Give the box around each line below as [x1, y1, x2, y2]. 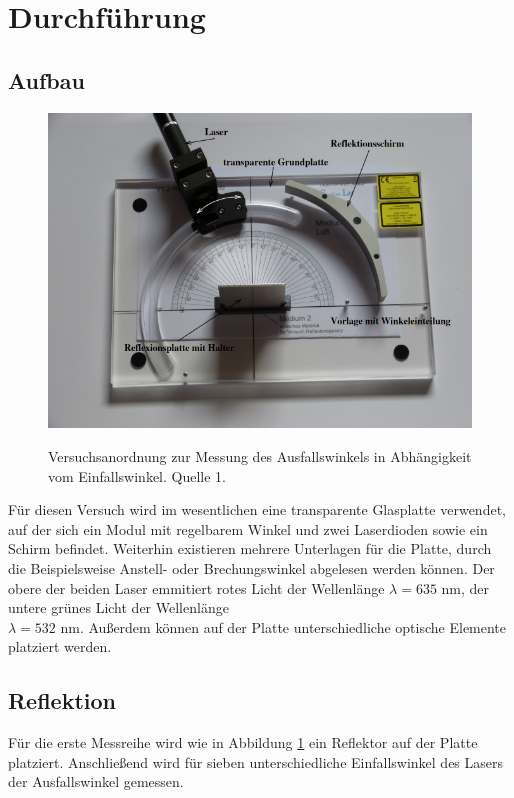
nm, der [441, 577, 490, 598]
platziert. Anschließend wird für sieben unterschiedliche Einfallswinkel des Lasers [8, 751, 504, 772]
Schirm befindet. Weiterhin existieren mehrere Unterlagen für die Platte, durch [8, 538, 492, 559]
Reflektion [8, 685, 117, 716]
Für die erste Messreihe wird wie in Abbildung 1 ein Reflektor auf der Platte [8, 732, 478, 753]
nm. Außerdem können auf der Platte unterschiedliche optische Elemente [60, 616, 507, 637]
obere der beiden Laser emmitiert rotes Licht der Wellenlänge [8, 577, 385, 598]
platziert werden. [8, 636, 112, 657]
